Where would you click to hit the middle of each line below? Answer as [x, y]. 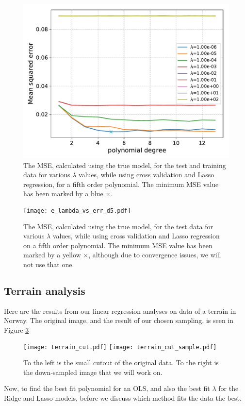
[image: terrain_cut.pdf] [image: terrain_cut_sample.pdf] [120, 347]
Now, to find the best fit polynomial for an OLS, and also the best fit [107, 388]
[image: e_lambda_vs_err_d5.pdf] [77, 211]
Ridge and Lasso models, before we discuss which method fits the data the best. [123, 398]
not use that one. [49, 264]
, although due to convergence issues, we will [155, 255]
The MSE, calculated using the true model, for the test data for [118, 226]
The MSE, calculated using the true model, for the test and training [125, 165]
